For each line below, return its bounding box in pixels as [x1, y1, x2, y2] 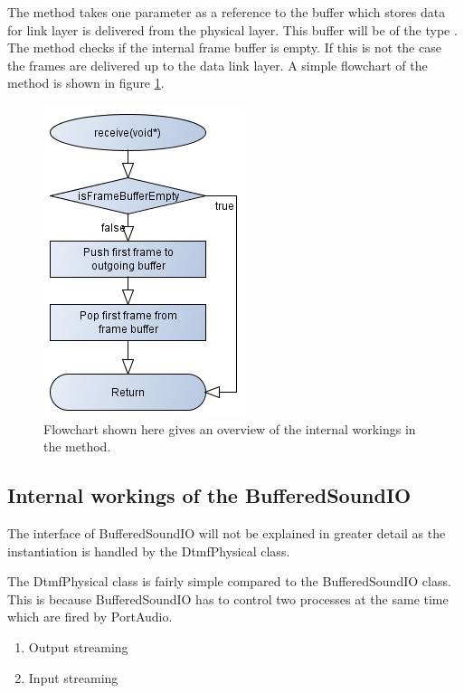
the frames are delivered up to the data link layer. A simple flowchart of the [7, 55, 428, 74]
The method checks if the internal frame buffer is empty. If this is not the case [7, 38, 441, 57]
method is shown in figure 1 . [7, 73, 165, 92]
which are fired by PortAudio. [7, 607, 173, 626]
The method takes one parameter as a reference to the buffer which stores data [7, 3, 446, 21]
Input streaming [28, 668, 118, 687]
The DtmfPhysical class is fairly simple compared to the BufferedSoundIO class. [7, 572, 451, 591]
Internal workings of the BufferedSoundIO [7, 481, 412, 509]
